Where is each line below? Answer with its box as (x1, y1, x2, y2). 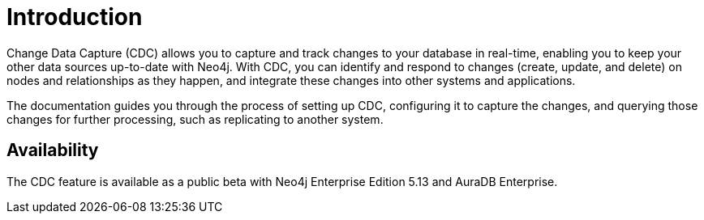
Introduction (6, 3, 143, 31)
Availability (6, 140, 99, 161)
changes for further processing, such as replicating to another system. (6, 112, 384, 126)
